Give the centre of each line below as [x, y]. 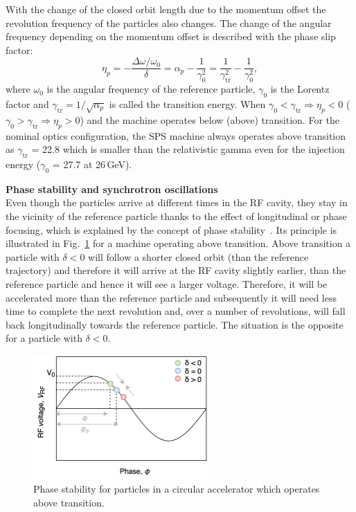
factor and [27, 104]
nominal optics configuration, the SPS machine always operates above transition [176, 135]
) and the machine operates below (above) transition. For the [210, 119]
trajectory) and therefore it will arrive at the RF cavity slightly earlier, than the [176, 270]
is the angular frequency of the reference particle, [151, 89]
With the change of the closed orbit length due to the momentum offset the [166, 9]
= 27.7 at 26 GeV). [92, 164]
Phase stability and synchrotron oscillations [112, 189]
